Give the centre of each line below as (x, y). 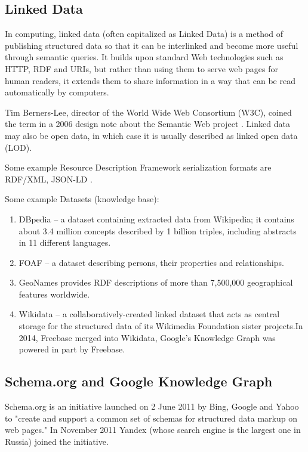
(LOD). (19, 147)
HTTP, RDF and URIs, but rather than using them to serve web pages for (141, 68)
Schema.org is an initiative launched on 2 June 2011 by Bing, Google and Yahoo (152, 406)
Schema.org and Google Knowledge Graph (139, 381)
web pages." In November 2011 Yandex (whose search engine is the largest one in (153, 430)
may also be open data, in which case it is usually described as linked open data (151, 135)
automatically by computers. (57, 92)
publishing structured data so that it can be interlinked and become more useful (152, 45)
